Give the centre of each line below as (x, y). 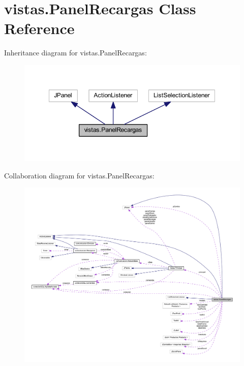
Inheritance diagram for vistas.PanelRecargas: (75, 53)
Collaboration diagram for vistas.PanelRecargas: (79, 175)
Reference (39, 28)
